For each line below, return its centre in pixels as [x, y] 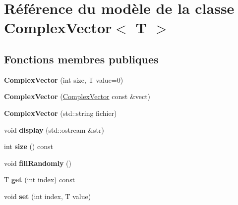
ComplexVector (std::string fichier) [60, 113]
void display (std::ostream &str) [54, 129]
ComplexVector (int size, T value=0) [64, 79]
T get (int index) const [40, 179]
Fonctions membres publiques [81, 59]
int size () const [29, 146]
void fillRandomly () [38, 163]
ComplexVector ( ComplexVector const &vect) [77, 96]
